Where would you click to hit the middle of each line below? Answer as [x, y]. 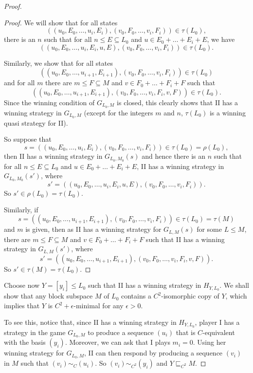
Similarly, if [21, 209]
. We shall [234, 285]
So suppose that [28, 139]
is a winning [227, 112]
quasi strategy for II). [36, 122]
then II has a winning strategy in [53, 156]
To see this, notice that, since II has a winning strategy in [90, 322]
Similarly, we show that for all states [58, 63]
